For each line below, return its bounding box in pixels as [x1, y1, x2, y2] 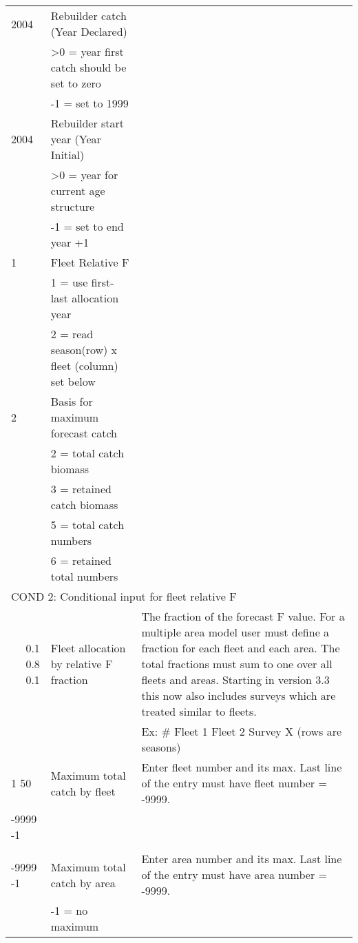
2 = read [50, 326, 94, 342]
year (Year [50, 131, 101, 147]
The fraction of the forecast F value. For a [141, 608, 345, 624]
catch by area [50, 874, 116, 891]
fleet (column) [50, 357, 118, 373]
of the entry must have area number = [141, 867, 327, 882]
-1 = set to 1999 [50, 95, 129, 111]
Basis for [50, 393, 93, 409]
